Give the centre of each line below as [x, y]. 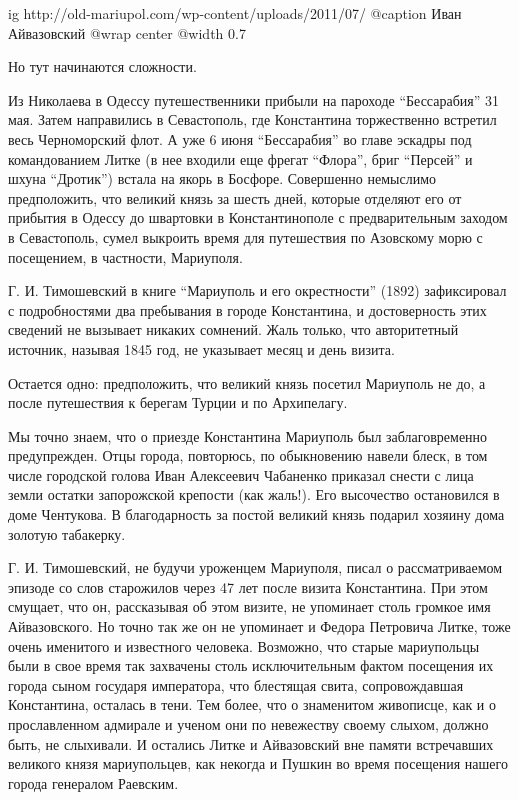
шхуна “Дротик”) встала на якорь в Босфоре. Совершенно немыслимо [222, 178]
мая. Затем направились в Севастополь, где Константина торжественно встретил [252, 119]
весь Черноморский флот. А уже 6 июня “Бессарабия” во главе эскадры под [240, 138]
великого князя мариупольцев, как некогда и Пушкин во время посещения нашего [258, 763]
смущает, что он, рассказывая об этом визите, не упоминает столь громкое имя [249, 606]
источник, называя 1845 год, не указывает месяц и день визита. [201, 348]
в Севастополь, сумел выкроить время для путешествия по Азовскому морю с [245, 236]
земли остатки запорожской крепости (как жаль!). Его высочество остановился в [254, 494]
